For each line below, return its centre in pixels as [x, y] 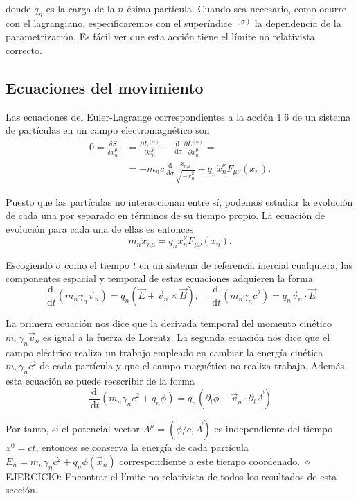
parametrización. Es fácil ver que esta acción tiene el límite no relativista [160, 36]
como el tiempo [97, 264]
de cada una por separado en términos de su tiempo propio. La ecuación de [165, 215]
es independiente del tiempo [274, 429]
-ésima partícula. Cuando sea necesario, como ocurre [235, 8]
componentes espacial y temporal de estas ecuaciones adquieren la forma [159, 278]
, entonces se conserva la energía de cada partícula [142, 447]
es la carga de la [80, 8]
